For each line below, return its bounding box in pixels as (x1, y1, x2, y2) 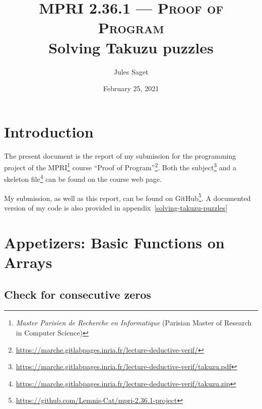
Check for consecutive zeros (4, 286, 151, 302)
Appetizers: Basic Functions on (4, 232, 225, 252)
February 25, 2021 (103, 83, 159, 94)
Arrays (4, 251, 52, 272)
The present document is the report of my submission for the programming (4, 150, 236, 161)
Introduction (4, 121, 94, 142)
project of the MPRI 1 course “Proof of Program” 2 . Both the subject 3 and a (4, 161, 237, 172)
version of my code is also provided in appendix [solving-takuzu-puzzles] (4, 202, 228, 213)
